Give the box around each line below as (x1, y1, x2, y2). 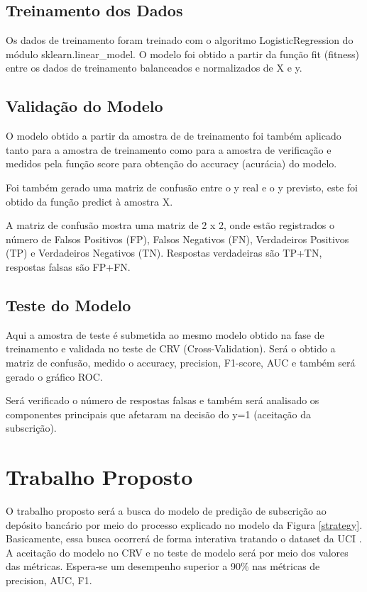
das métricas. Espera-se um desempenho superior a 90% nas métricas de (6, 559, 320, 574)
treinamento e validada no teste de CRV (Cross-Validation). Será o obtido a (6, 341, 336, 356)
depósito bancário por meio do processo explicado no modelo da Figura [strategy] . (6, 517, 363, 532)
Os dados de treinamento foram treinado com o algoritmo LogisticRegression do (6, 33, 354, 48)
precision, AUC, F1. (6, 572, 92, 587)
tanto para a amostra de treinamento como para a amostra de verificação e (6, 142, 332, 157)
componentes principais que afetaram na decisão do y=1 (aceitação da (6, 406, 312, 421)
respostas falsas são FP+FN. (6, 259, 131, 274)
